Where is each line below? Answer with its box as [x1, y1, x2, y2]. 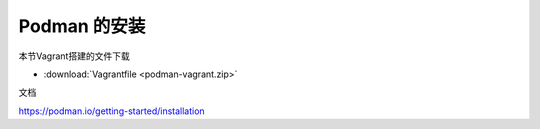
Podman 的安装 [18, 15, 146, 37]
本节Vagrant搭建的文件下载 [18, 50, 130, 62]
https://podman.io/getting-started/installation [18, 105, 205, 117]
